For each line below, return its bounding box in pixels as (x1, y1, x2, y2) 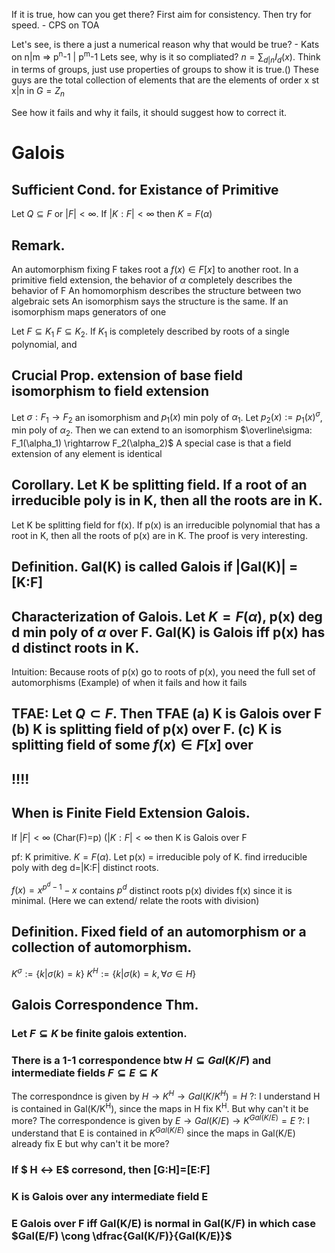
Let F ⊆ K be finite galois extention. (11, 1026, 188, 1040)
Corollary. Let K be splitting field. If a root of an (11, 477, 308, 494)
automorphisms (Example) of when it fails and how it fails (11, 676, 248, 688)
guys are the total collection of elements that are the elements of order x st (11, 74, 320, 86)
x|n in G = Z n (11, 85, 65, 99)
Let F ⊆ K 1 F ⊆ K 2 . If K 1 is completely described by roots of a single (11, 325, 290, 339)
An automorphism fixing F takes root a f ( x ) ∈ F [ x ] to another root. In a (11, 264, 299, 276)
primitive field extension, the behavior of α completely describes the (11, 274, 293, 286)
